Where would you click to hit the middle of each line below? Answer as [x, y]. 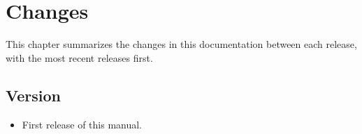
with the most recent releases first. [79, 57]
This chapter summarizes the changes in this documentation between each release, [181, 44]
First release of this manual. [82, 124]
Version [33, 95]
